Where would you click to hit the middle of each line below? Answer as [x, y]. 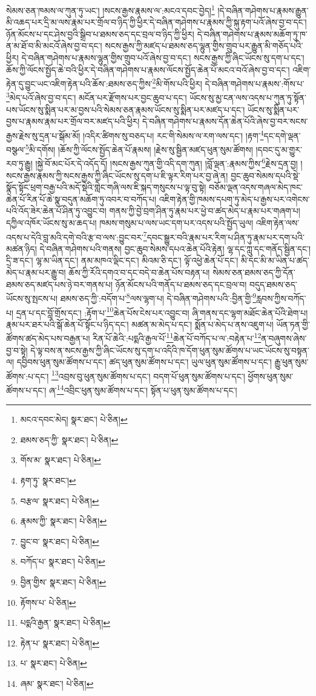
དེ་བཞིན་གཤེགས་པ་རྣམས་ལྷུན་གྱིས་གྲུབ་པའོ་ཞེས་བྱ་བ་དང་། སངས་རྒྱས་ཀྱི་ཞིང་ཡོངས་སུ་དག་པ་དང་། [163, 58]
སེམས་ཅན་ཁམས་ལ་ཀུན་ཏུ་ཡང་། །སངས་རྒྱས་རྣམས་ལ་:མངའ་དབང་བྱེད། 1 [110, 9]
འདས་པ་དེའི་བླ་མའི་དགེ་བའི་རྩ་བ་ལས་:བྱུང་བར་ [75, 237]
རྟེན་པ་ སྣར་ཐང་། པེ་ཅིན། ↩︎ [60, 642]
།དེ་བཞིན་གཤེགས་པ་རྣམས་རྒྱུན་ [263, 10]
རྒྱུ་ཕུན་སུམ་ [291, 362]
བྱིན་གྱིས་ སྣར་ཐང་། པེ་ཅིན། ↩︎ [63, 582]
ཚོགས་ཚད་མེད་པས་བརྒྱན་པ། [48, 338]
